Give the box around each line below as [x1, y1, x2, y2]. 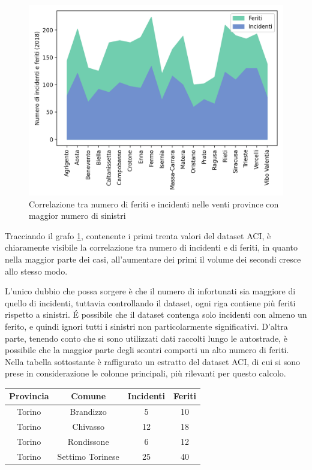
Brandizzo [70, 405, 107, 418]
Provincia [9, 390, 49, 402]
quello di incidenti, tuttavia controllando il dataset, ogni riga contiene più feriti [5, 296, 296, 309]
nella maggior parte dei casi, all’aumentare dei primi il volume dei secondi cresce [5, 252, 301, 265]
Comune [71, 390, 106, 402]
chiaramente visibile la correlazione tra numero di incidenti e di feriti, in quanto [5, 241, 298, 254]
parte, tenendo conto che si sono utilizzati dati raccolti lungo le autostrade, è [5, 332, 287, 344]
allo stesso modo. [5, 264, 68, 277]
